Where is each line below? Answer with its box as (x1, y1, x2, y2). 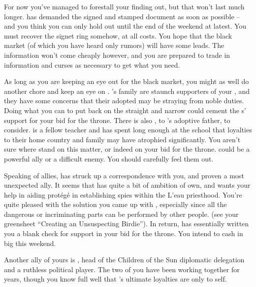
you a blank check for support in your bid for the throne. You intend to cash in (4, 228, 243, 239)
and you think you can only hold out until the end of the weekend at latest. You (4, 21, 247, 31)
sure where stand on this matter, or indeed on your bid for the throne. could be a (4, 144, 250, 154)
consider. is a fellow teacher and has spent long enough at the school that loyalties (4, 124, 252, 135)
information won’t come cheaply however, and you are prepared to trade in (4, 49, 230, 60)
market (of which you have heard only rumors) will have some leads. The (4, 40, 224, 50)
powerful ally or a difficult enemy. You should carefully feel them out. (4, 153, 214, 164)
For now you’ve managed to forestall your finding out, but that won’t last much (4, 1, 245, 11)
